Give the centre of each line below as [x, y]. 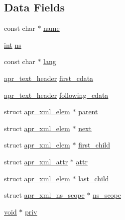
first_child [94, 145]
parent [88, 111]
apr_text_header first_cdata [49, 78]
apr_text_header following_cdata [56, 95]
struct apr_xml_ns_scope [44, 195]
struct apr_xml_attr [36, 161]
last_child [94, 178]
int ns [13, 44]
